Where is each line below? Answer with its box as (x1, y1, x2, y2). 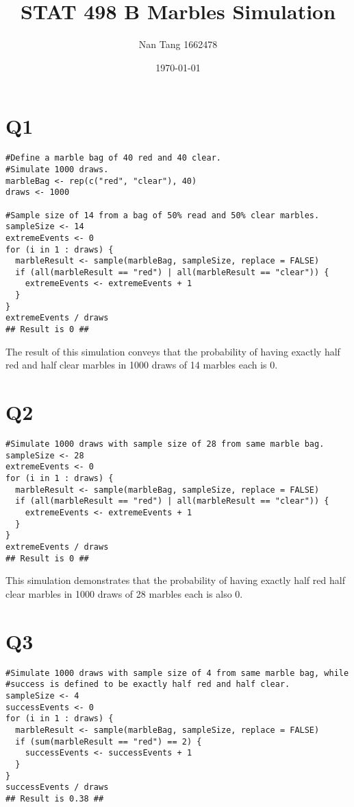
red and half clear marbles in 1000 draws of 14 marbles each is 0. (5, 358, 278, 372)
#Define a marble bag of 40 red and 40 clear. (5, 153, 221, 163)
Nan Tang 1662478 (138, 37, 218, 51)
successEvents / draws (5, 782, 109, 793)
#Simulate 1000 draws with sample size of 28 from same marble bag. (5, 439, 325, 449)
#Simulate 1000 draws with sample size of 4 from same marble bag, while (5, 668, 349, 678)
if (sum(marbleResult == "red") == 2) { (15, 736, 202, 747)
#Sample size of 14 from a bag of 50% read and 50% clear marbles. (5, 210, 320, 220)
